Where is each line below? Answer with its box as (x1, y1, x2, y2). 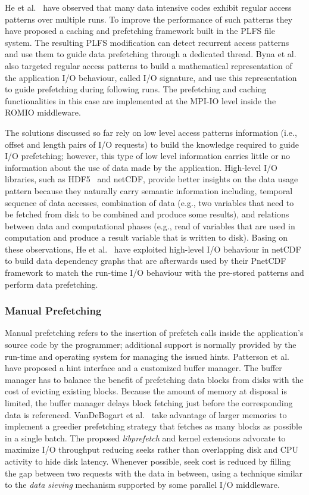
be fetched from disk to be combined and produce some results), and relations (5, 208, 289, 220)
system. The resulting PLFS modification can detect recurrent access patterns (5, 36, 289, 48)
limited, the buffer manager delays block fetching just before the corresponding (5, 397, 293, 409)
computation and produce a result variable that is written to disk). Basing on (5, 231, 288, 244)
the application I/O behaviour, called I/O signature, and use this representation (5, 71, 297, 83)
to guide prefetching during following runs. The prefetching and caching (5, 83, 267, 95)
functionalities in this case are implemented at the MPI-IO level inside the (5, 94, 276, 107)
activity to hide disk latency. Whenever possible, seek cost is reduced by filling (5, 455, 291, 467)
